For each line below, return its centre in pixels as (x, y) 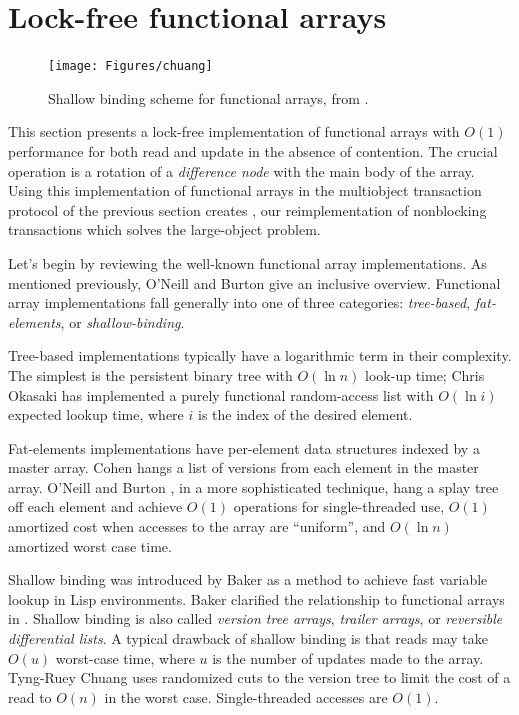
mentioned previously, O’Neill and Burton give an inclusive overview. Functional (254, 282)
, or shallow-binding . (122, 321)
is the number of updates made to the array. (348, 657)
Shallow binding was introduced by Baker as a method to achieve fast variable (248, 579)
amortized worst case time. (90, 545)
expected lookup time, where (96, 414)
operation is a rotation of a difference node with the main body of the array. (241, 170)
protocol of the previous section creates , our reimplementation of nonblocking (247, 209)
